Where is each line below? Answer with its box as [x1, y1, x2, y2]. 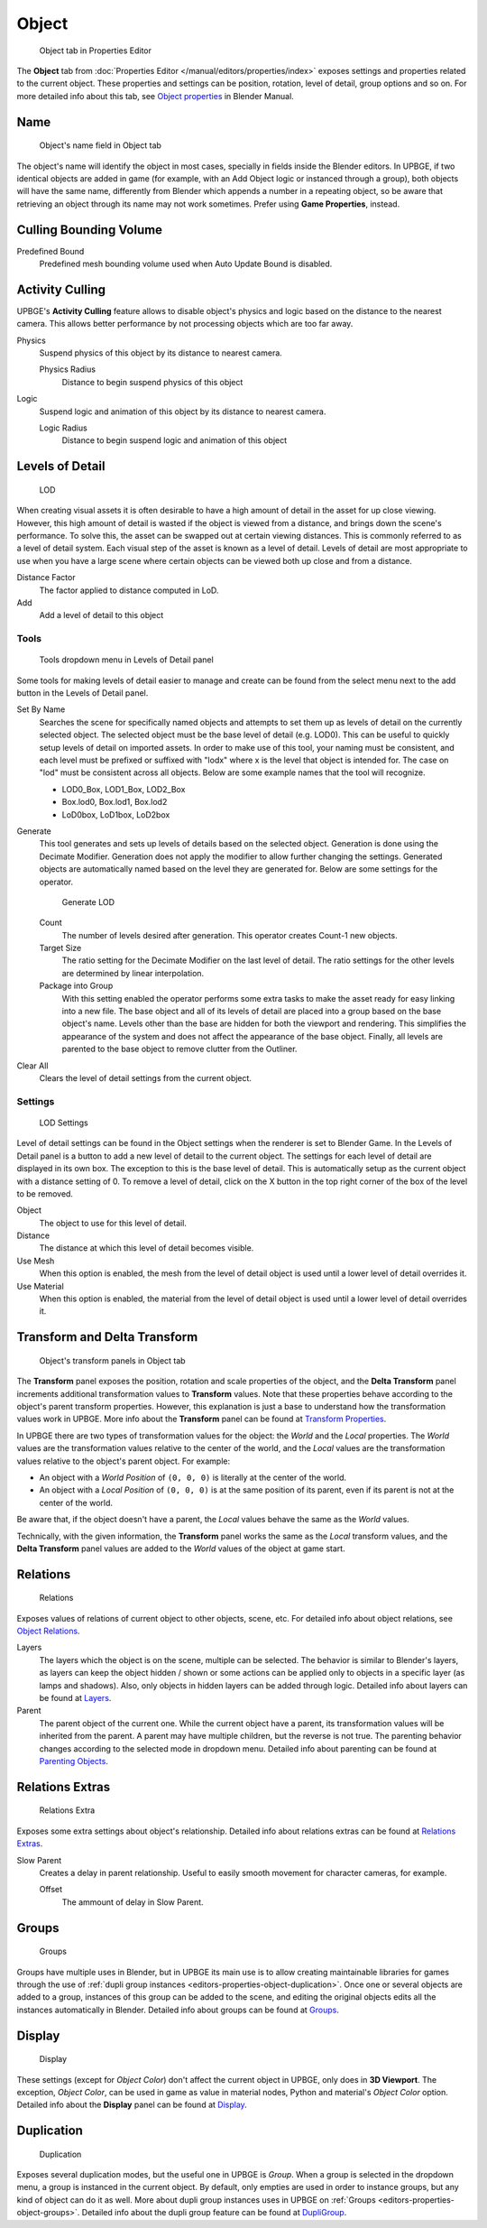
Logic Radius [39, 422, 87, 433]
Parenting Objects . [39, 1756, 108, 1766]
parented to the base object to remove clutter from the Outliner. [61, 1043, 298, 1055]
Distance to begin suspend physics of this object [61, 376, 243, 387]
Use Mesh [16, 1255, 55, 1266]
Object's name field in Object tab [39, 140, 162, 151]
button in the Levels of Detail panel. [16, 688, 149, 698]
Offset [39, 1884, 63, 1895]
